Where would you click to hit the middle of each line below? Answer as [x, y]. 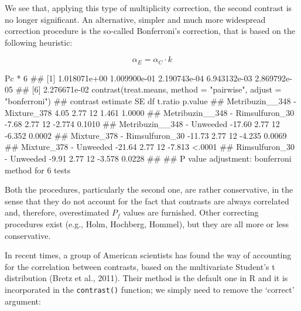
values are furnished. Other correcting [191, 212]
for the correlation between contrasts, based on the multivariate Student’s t [140, 266]
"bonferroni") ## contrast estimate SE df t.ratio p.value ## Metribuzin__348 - [150, 101]
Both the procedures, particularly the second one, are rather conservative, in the [149, 189]
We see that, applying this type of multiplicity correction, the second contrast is [148, 8]
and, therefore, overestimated [57, 212]
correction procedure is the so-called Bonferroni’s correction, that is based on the [150, 31]
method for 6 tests [38, 170]
